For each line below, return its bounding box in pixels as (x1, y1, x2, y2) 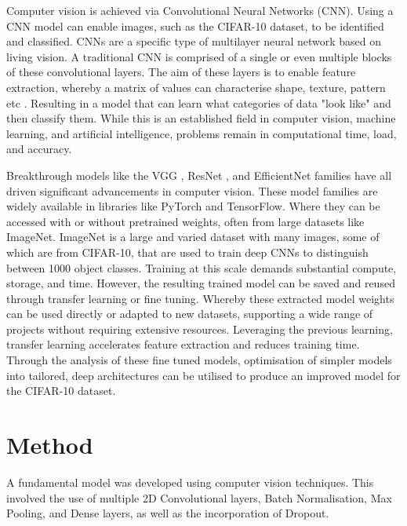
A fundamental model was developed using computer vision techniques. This (6, 473, 374, 490)
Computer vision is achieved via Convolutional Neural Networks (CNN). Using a (6, 2, 394, 18)
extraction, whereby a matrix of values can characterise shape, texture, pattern (6, 79, 386, 95)
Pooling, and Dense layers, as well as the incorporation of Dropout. (6, 505, 329, 521)
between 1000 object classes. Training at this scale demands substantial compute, (6, 259, 397, 276)
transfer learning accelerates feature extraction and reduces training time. (6, 336, 360, 352)
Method (6, 429, 93, 461)
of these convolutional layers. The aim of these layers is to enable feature (6, 64, 356, 80)
